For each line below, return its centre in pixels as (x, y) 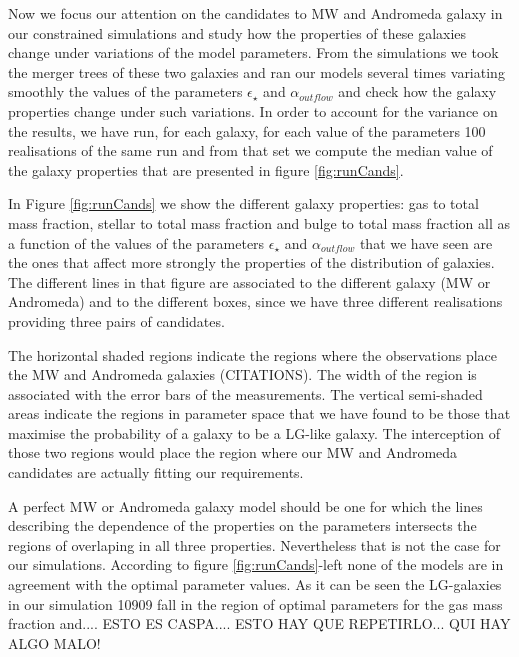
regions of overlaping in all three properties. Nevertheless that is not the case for (254, 544)
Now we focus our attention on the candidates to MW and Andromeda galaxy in (255, 13)
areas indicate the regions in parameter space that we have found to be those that (259, 413)
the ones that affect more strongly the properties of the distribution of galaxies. (251, 262)
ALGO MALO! (54, 642)
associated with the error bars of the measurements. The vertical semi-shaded (245, 393)
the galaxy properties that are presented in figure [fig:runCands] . (206, 169)
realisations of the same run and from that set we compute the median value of (250, 150)
